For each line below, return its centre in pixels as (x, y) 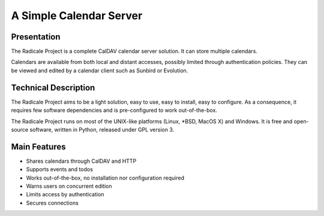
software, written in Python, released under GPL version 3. (102, 129)
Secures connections (52, 203)
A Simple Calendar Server (77, 16)
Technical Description (53, 88)
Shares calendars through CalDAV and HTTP (81, 161)
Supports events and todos (59, 169)
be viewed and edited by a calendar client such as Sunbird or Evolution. (100, 70)
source (20, 129)
